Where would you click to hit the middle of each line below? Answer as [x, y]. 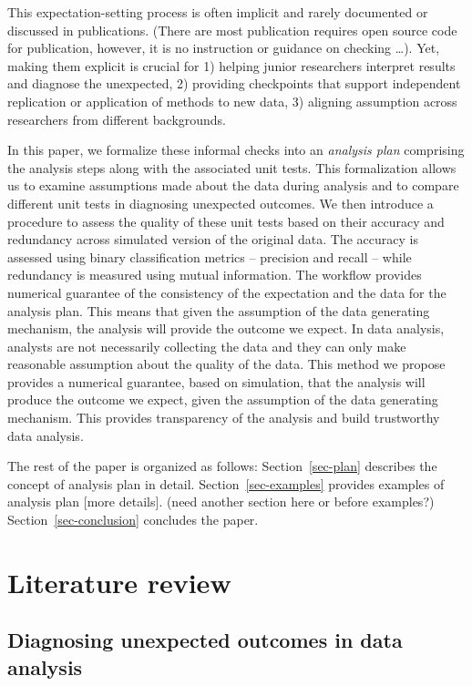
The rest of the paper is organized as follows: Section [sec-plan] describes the [222, 466]
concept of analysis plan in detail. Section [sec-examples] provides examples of [226, 483]
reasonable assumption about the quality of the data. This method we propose [226, 364]
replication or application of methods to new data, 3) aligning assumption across [232, 101]
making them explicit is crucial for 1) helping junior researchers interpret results [231, 65]
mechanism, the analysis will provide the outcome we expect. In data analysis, [226, 328]
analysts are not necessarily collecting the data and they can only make [207, 346]
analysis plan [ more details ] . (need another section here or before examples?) [221, 502]
